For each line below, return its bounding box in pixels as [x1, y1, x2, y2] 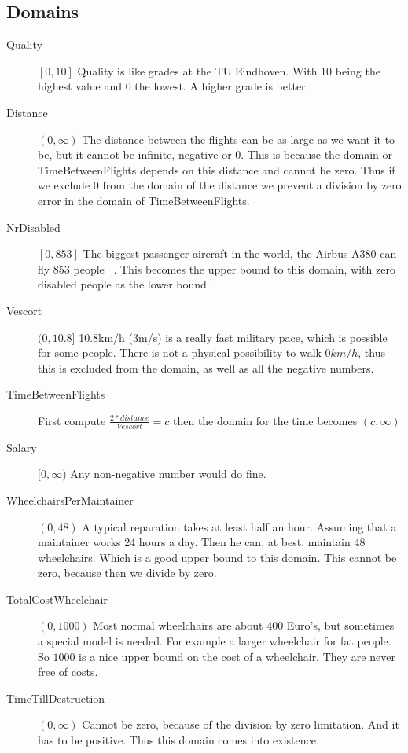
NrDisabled [6, 219, 61, 235]
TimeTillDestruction [6, 689, 105, 706]
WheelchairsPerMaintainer [6, 491, 134, 508]
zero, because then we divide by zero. [38, 564, 217, 581]
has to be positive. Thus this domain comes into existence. [38, 732, 319, 748]
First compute [38, 412, 106, 428]
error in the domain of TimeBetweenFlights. [38, 192, 250, 208]
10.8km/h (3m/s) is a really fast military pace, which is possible [79, 329, 388, 345]
